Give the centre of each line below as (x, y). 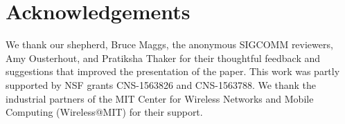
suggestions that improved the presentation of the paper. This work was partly (173, 71)
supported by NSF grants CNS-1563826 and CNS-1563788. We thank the (161, 84)
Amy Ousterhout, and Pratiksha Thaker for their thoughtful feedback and (163, 58)
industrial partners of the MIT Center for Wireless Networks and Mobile (160, 98)
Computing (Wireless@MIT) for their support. (104, 112)
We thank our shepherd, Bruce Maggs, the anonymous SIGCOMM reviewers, (169, 44)
